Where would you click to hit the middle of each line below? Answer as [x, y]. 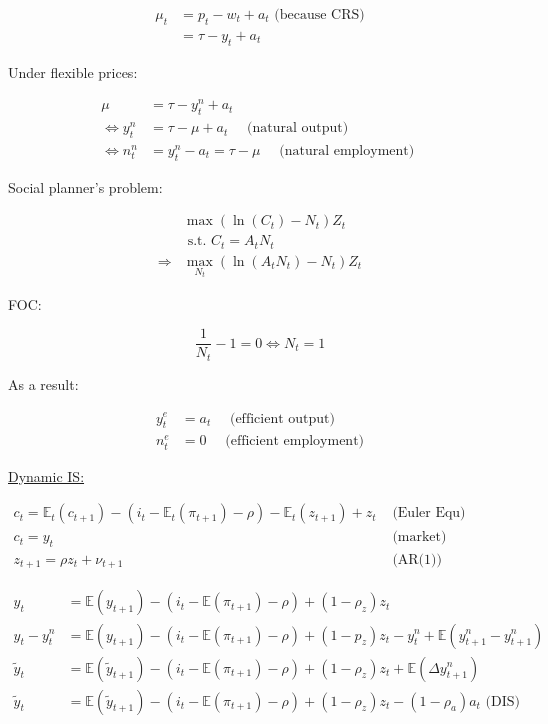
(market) [419, 537]
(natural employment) [347, 151]
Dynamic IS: [46, 475]
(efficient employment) [295, 441]
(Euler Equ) [429, 513]
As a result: [43, 383]
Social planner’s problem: [85, 186]
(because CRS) [319, 15]
